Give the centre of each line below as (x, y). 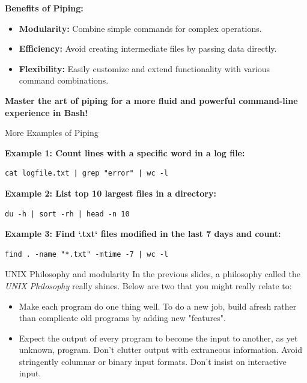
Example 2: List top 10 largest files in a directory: (111, 193)
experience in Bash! (47, 112)
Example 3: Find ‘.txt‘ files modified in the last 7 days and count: (143, 234)
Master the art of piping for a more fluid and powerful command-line (151, 100)
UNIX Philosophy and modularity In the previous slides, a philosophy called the (153, 274)
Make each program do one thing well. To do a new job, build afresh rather (158, 306)
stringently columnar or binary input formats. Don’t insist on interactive (153, 361)
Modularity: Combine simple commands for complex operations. (140, 28)
